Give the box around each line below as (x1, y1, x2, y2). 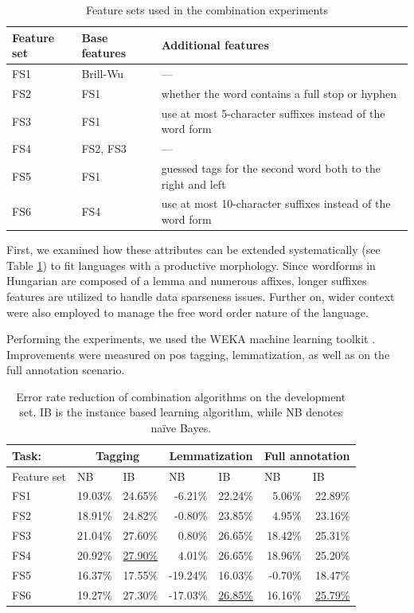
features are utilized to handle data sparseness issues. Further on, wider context (6, 287, 395, 304)
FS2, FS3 (81, 140, 127, 157)
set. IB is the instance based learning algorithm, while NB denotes (19, 404, 343, 420)
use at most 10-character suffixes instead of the (161, 195, 391, 212)
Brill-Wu (81, 65, 124, 82)
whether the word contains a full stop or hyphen (161, 84, 397, 101)
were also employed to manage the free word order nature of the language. (6, 303, 369, 320)
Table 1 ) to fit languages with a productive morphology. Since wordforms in (6, 256, 376, 273)
